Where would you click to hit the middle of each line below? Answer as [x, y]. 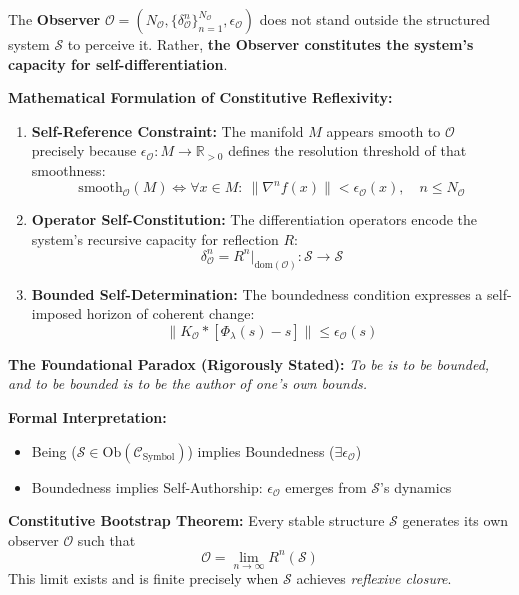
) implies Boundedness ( [261, 450]
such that [106, 539]
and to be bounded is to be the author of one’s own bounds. [188, 383]
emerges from [326, 486]
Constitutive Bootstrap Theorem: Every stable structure [196, 520]
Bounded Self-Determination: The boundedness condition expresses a [257, 293]
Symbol [158, 457]
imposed [57, 313]
